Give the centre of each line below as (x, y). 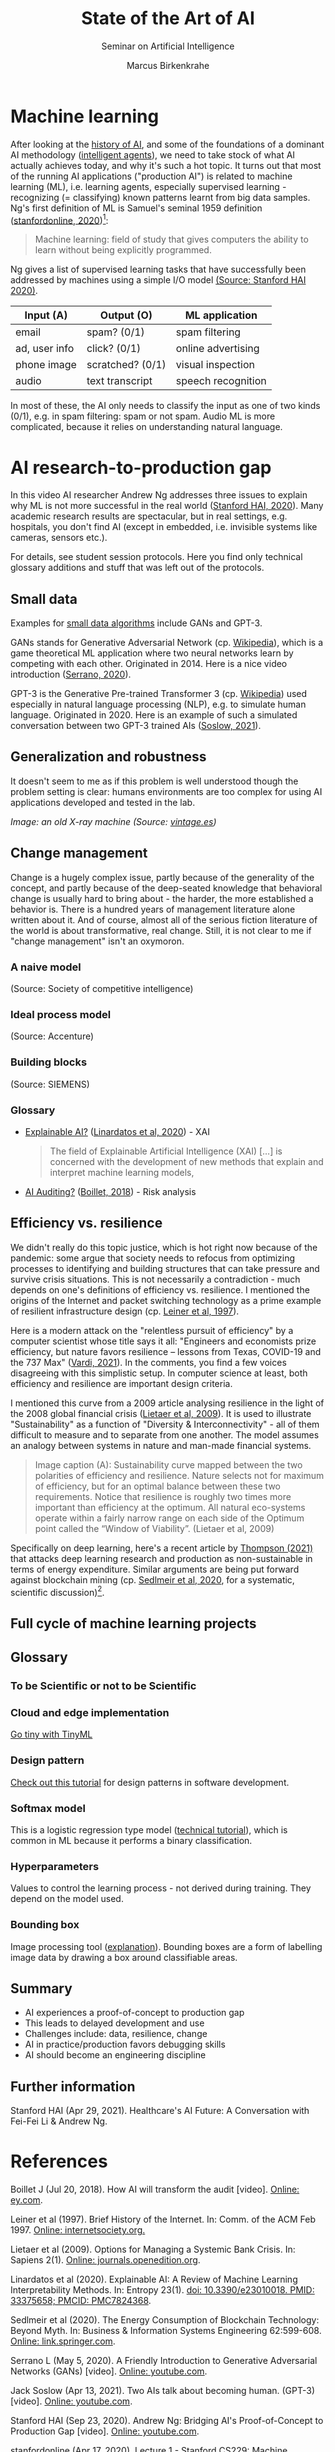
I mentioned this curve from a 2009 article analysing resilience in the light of (167, 1403)
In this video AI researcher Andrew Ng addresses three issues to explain (159, 495)
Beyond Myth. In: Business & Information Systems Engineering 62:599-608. (166, 2331)
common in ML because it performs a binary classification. (131, 1840)
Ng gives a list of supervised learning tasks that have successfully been (158, 269)
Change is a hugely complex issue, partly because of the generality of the (162, 877)
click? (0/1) (114, 349)
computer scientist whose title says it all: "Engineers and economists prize (163, 1341)
